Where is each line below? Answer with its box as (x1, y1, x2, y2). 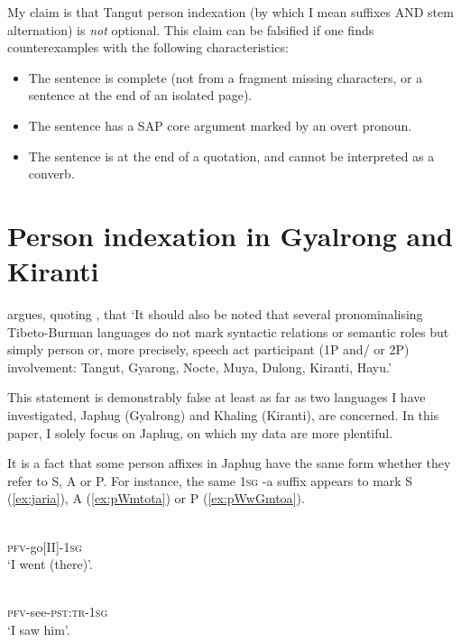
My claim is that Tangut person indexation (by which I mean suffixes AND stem (7, 3, 454, 21)
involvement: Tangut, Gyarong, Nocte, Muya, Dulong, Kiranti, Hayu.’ (7, 357, 392, 376)
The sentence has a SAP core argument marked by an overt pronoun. (28, 115, 412, 134)
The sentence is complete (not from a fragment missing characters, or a (28, 68, 423, 87)
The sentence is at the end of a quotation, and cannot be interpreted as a (28, 146, 435, 165)
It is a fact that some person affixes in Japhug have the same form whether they (7, 454, 451, 472)
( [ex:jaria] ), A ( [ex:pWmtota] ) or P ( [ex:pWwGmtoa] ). (7, 489, 305, 508)
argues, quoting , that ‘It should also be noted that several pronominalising (7, 305, 423, 324)
